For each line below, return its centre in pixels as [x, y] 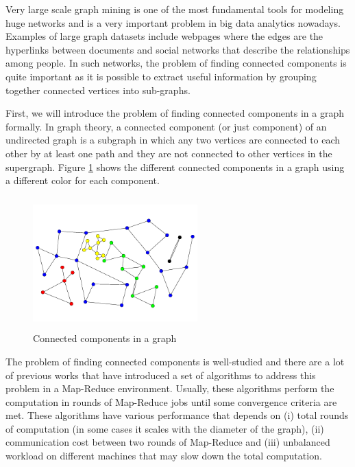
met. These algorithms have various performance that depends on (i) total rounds [177, 415]
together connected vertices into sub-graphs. [98, 90]
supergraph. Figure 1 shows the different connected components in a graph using [175, 167]
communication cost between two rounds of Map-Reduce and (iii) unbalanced [168, 442]
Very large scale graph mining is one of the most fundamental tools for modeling [175, 9]
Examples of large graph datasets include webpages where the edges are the [164, 36]
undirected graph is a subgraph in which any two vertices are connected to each [173, 140]
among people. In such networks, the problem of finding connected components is [176, 63]
